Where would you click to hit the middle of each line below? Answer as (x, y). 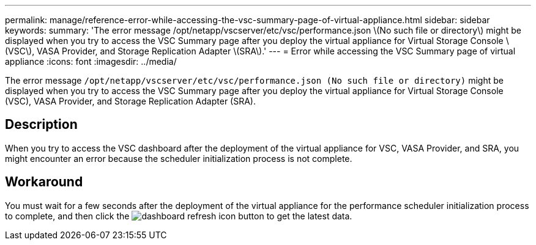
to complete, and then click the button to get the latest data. (179, 216)
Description (41, 125)
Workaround (44, 182)
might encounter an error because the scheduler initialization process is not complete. (179, 158)
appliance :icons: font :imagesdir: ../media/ (91, 61)
